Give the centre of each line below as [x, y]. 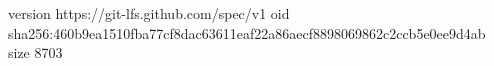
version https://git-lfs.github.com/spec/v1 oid [149, 13]
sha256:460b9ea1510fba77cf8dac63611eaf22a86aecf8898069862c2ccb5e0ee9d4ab [247, 32]
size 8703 [35, 52]
